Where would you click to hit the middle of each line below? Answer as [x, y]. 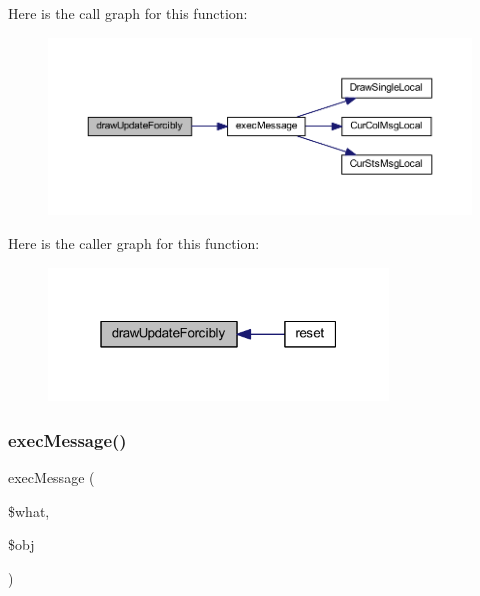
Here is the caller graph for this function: [134, 243]
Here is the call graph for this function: [128, 13]
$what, [29, 510]
